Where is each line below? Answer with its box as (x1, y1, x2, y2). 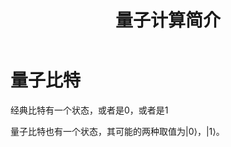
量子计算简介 (114, 9, 221, 32)
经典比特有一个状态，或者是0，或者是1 (10, 104, 169, 116)
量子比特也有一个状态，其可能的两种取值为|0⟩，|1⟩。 (10, 125, 225, 137)
